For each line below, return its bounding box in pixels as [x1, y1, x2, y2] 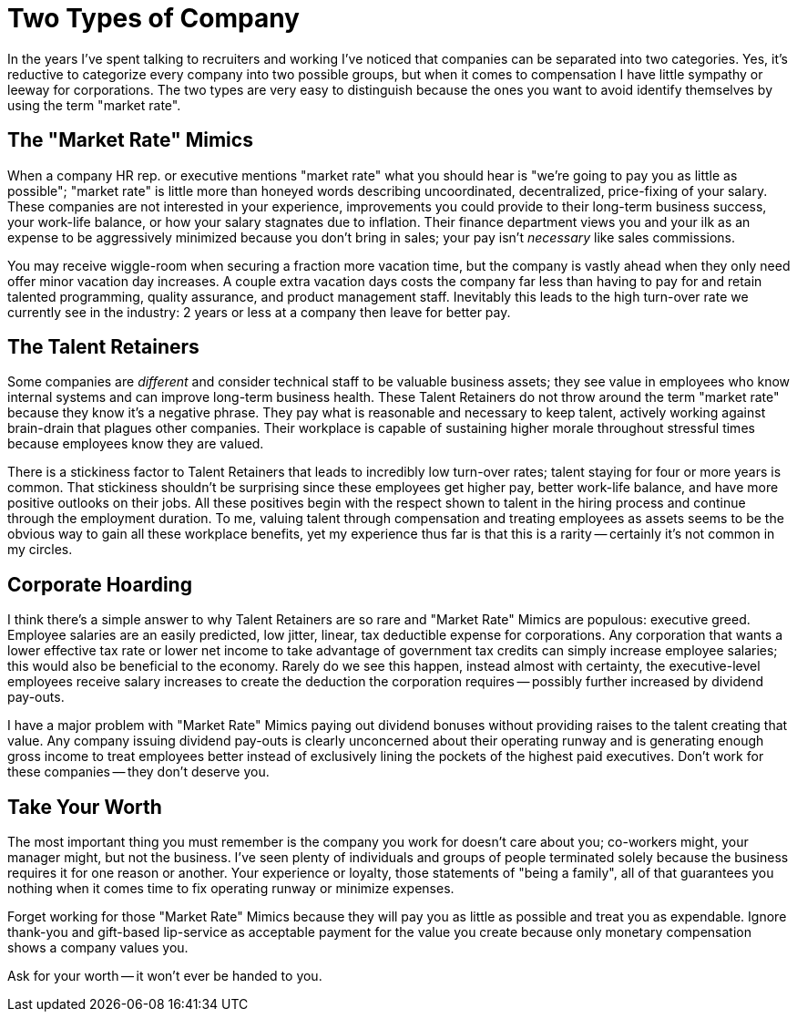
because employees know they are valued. [7, 436, 264, 452]
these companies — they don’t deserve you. [7, 764, 270, 780]
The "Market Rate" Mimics [7, 129, 253, 152]
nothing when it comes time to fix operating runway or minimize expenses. [7, 880, 455, 897]
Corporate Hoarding [7, 572, 192, 596]
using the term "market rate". [7, 97, 181, 113]
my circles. [7, 541, 73, 558]
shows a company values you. [7, 940, 189, 956]
